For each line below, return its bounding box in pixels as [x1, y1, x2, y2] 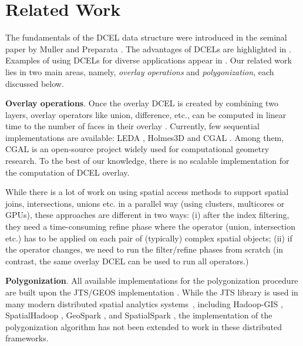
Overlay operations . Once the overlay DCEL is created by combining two [5, 97, 278, 109]
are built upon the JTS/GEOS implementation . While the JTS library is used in [5, 286, 298, 298]
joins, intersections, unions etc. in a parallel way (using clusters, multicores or [5, 197, 285, 209]
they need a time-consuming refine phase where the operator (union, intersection [5, 220, 295, 233]
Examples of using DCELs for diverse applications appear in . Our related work [5, 54, 292, 66]
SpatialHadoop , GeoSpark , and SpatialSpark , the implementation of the [5, 309, 272, 321]
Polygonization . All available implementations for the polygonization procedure [5, 274, 298, 287]
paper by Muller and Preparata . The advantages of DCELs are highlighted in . [5, 42, 291, 55]
